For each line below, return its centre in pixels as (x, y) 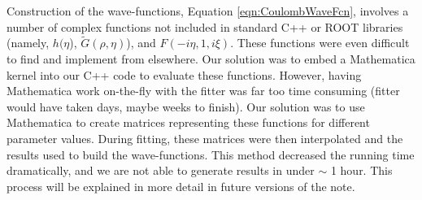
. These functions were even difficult (320, 43)
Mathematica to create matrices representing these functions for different (188, 122)
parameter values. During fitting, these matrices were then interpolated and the (205, 138)
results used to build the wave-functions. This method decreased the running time (211, 154)
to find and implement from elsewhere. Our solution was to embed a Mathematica (211, 59)
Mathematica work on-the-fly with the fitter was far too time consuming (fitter (203, 91)
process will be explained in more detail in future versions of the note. (181, 186)
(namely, (28, 43)
